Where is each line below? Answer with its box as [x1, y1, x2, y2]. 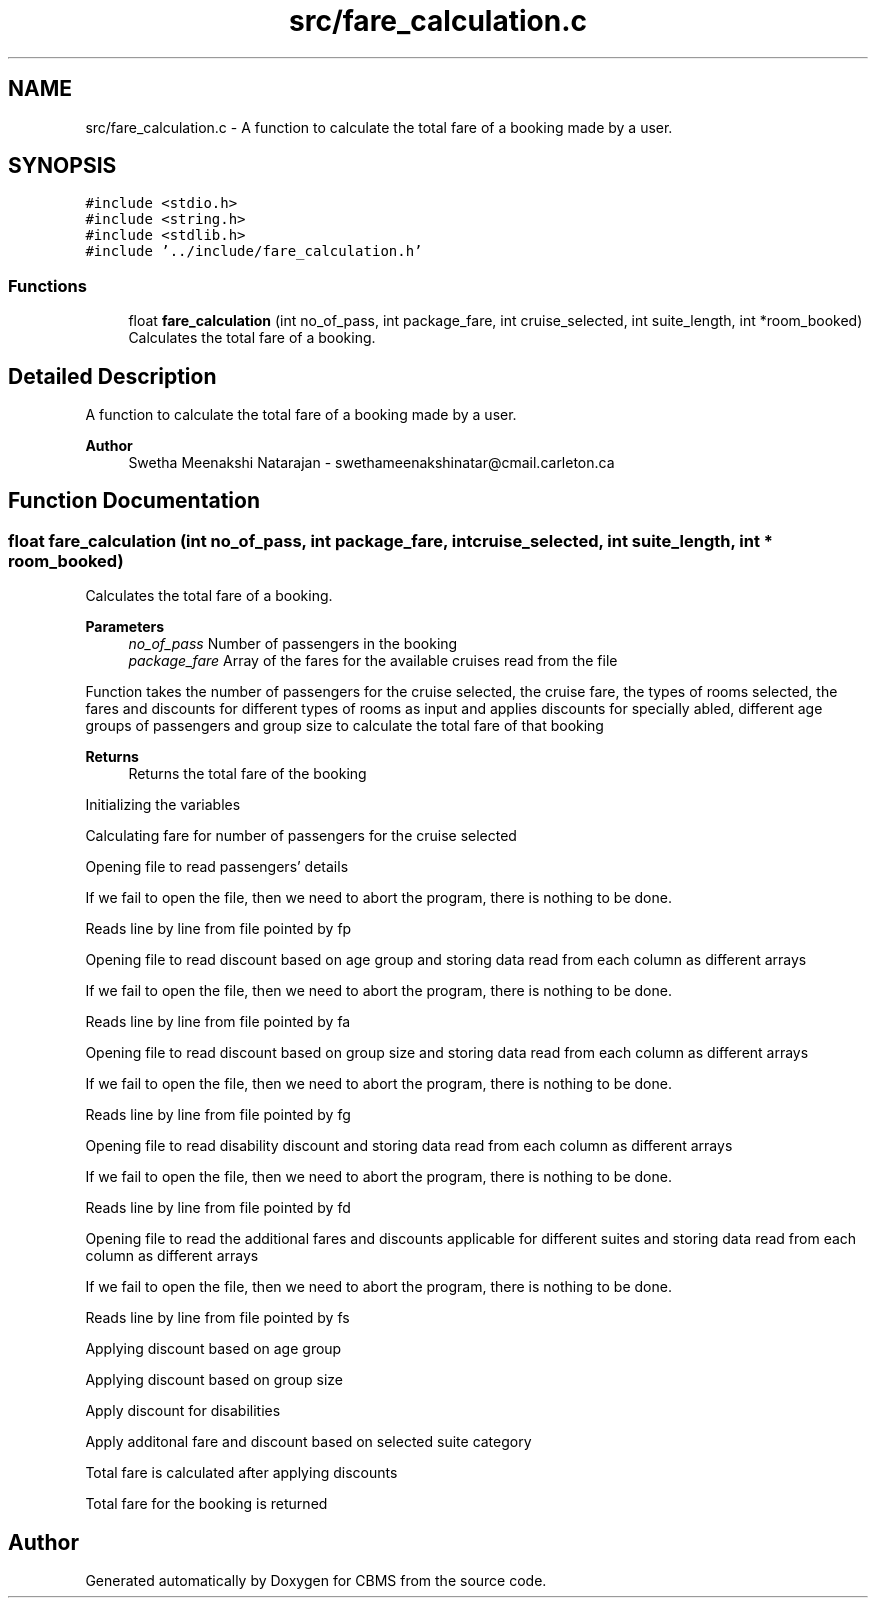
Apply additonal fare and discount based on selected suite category [85, 1433, 532, 1451]
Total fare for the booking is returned [85, 1495, 328, 1513]
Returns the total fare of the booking [128, 765, 367, 783]
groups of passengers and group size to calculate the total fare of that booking [85, 717, 604, 735]
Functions [8, 275, 87, 296]
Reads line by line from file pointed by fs [85, 1309, 350, 1327]
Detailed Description [8, 363, 217, 389]
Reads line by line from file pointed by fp [85, 920, 352, 938]
